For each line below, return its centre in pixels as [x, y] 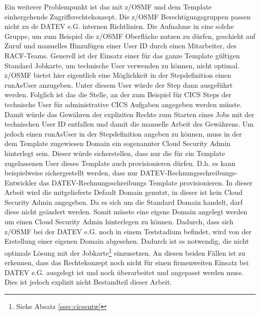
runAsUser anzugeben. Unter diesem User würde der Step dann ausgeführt [119, 84]
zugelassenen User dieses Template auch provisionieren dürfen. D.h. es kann [120, 163]
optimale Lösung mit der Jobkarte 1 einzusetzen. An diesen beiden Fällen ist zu [125, 252]
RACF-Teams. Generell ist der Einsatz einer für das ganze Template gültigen [122, 55]
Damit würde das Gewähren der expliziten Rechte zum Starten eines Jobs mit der [130, 114]
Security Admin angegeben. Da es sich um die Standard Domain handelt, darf [124, 202]
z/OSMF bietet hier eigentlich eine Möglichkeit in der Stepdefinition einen [118, 75]
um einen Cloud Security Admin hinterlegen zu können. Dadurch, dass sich [119, 222]
